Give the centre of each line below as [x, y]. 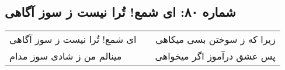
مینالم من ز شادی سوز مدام [66, 56]
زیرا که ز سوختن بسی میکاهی [216, 39]
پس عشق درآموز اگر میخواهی [215, 56]
